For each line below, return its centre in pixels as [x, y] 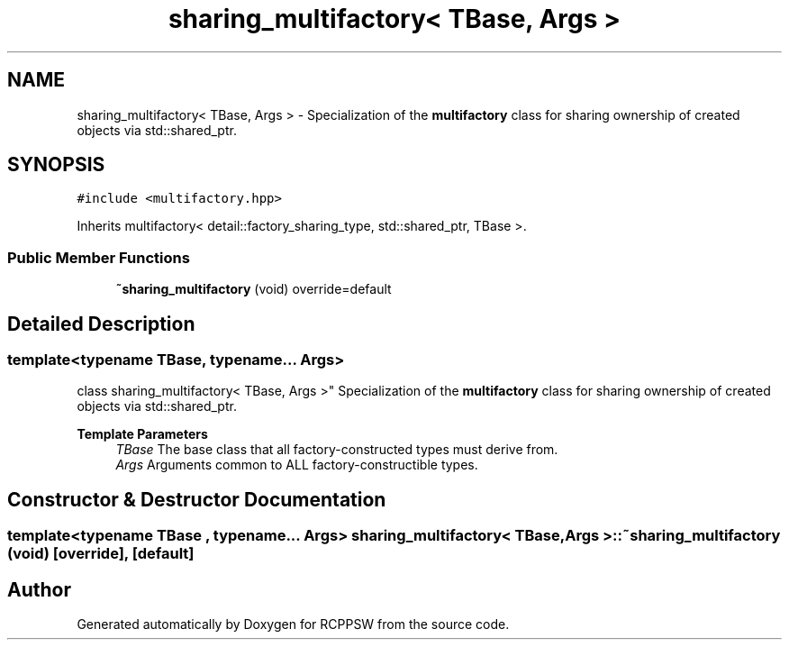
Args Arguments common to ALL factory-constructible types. [297, 465]
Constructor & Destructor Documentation [197, 499]
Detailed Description [101, 323]
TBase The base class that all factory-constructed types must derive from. [337, 450]
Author [39, 589]
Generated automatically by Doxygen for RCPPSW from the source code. [293, 624]
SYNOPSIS [56, 165]
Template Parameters [142, 434]
